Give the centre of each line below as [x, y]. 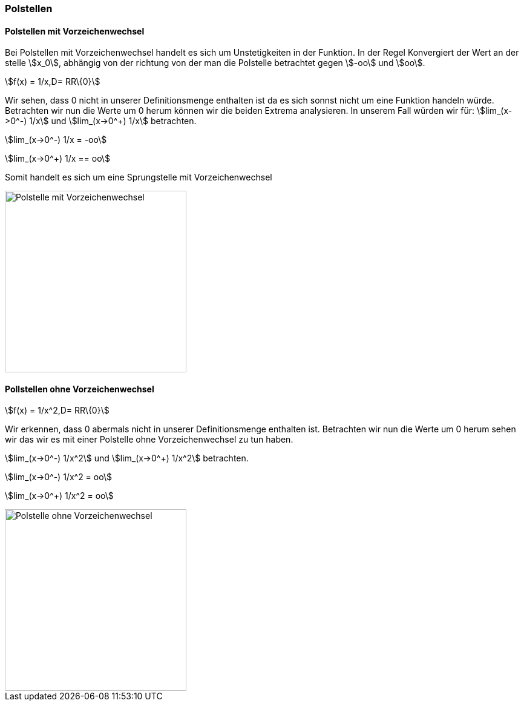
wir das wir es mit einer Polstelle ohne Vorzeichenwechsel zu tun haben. [149, 440]
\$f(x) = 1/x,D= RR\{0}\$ [53, 82]
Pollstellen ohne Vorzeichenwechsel [80, 389]
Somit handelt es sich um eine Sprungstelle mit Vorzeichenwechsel [139, 177]
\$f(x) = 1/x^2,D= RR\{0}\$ [57, 411]
